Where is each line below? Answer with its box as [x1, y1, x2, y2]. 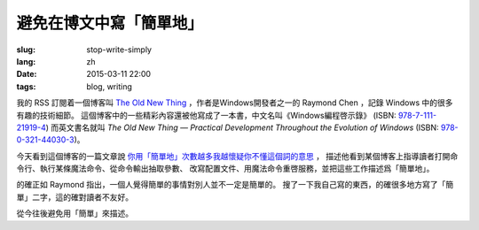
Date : [16, 69, 37, 80]
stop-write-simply [86, 44, 153, 55]
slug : [16, 44, 35, 55]
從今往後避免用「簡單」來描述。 [16, 208, 133, 218]
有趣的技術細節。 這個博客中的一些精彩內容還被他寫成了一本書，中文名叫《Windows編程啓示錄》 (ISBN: [16, 110, 397, 120]
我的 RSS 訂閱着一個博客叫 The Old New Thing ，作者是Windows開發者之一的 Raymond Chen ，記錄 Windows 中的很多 [16, 97, 453, 108]
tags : [16, 80, 36, 92]
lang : [16, 56, 36, 66]
